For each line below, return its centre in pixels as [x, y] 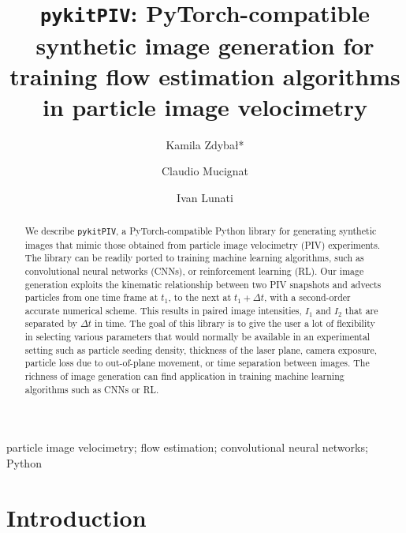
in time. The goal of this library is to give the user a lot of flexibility [235, 323]
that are [361, 310]
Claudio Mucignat [205, 171]
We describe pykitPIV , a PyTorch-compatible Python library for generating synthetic [201, 231]
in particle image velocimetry [205, 106]
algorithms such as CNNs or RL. [92, 389]
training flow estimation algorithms [205, 75]
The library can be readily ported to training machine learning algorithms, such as [194, 258]
